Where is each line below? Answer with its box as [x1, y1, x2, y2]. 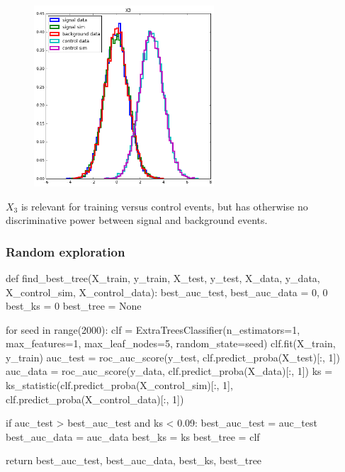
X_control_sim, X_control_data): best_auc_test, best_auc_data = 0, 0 [6, 284, 328, 299]
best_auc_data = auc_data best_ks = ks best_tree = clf [6, 429, 260, 444]
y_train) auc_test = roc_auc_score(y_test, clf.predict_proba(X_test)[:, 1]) [6, 349, 340, 364]
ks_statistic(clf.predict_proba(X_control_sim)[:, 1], [6, 378, 233, 393]
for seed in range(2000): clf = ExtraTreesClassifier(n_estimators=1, [6, 322, 300, 337]
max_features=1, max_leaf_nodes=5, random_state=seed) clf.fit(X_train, [6, 336, 336, 351]
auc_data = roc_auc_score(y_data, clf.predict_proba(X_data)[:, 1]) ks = [6, 364, 333, 378]
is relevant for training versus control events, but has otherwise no [21, 198, 308, 213]
